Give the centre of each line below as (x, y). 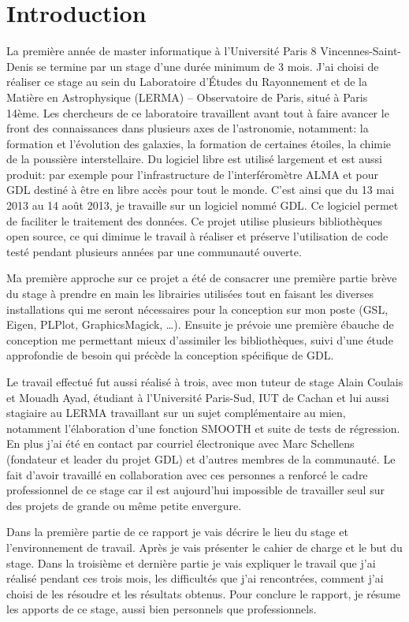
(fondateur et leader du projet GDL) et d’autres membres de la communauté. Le (201, 458)
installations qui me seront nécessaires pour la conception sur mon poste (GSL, (197, 309)
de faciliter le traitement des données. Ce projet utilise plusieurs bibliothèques (195, 220)
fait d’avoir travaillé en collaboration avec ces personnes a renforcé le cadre (187, 474)
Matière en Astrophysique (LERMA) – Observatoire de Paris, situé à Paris (187, 97)
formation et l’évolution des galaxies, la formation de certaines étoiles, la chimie (199, 143)
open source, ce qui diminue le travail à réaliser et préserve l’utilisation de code (197, 236)
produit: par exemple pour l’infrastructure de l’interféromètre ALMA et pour (193, 174)
